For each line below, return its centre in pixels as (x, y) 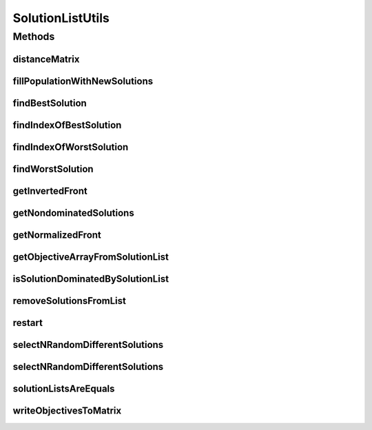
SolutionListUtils (61, 18)
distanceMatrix (46, 59)
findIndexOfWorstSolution (71, 147)
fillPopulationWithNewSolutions (83, 81)
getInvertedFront (50, 191)
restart (28, 323)
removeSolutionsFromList (70, 301)
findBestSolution (50, 103)
